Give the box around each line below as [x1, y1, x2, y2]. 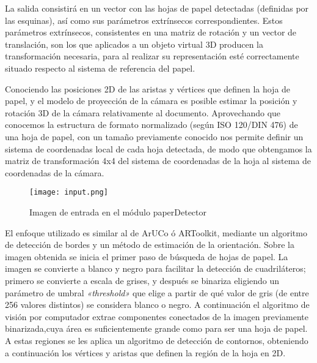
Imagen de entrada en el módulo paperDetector [29, 205, 207, 218]
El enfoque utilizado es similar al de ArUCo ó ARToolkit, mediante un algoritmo [5, 226, 307, 239]
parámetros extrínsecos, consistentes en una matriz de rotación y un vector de [5, 26, 297, 39]
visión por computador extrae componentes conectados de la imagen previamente [5, 310, 308, 323]
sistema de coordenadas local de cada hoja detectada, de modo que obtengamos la [5, 142, 312, 155]
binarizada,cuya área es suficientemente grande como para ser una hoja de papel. [5, 322, 308, 335]
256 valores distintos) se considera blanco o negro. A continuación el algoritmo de [5, 298, 310, 311]
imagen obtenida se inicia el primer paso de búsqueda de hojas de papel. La [5, 250, 288, 263]
